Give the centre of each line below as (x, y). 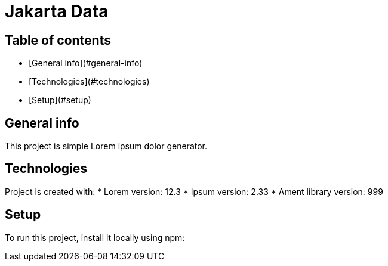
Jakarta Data (57, 11)
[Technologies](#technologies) (89, 82)
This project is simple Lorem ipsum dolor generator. (106, 146)
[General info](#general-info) (86, 63)
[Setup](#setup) (60, 100)
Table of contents (58, 40)
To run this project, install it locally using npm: (95, 237)
